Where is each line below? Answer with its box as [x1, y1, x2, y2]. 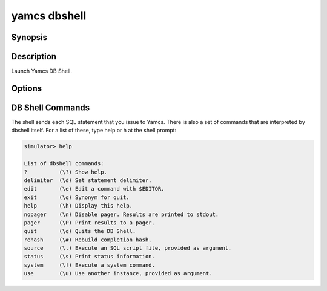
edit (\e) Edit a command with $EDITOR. [24, 185, 165, 192]
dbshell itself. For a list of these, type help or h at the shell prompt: [11, 127, 177, 134]
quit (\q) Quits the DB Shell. [24, 227, 136, 235]
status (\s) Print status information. [24, 253, 156, 260]
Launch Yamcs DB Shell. [11, 67, 72, 75]
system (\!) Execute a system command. [24, 261, 156, 269]
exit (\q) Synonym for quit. [24, 194, 130, 201]
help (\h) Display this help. [24, 203, 133, 209]
